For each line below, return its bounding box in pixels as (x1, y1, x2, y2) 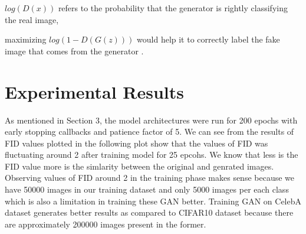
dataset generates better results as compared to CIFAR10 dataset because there (5, 206, 294, 219)
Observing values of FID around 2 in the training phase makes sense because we (5, 171, 295, 184)
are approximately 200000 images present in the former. (5, 217, 206, 230)
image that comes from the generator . (5, 44, 144, 57)
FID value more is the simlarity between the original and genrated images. (5, 160, 274, 172)
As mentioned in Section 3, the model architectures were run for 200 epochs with (5, 113, 298, 126)
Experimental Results (5, 79, 184, 103)
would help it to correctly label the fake (137, 33, 280, 45)
